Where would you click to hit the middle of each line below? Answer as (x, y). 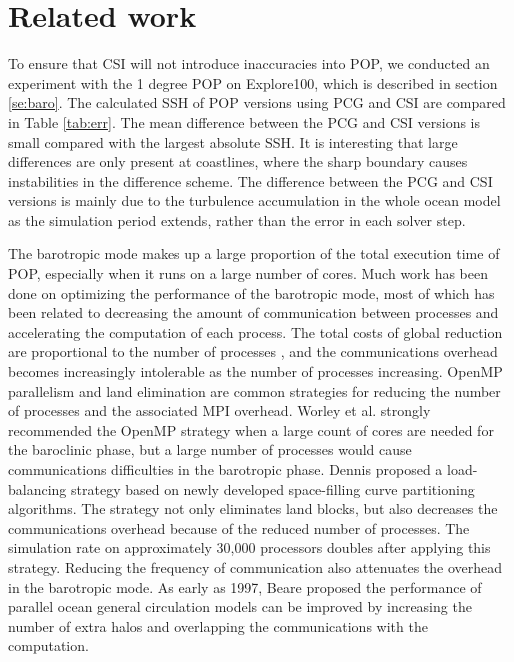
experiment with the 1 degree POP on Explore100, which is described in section (253, 82)
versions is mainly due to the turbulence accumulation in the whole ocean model (254, 200)
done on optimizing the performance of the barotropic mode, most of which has (251, 292)
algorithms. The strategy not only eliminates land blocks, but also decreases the (253, 508)
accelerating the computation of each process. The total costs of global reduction (255, 331)
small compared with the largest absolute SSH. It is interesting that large (233, 141)
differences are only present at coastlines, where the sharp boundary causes (238, 161)
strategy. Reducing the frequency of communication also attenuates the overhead (255, 566)
